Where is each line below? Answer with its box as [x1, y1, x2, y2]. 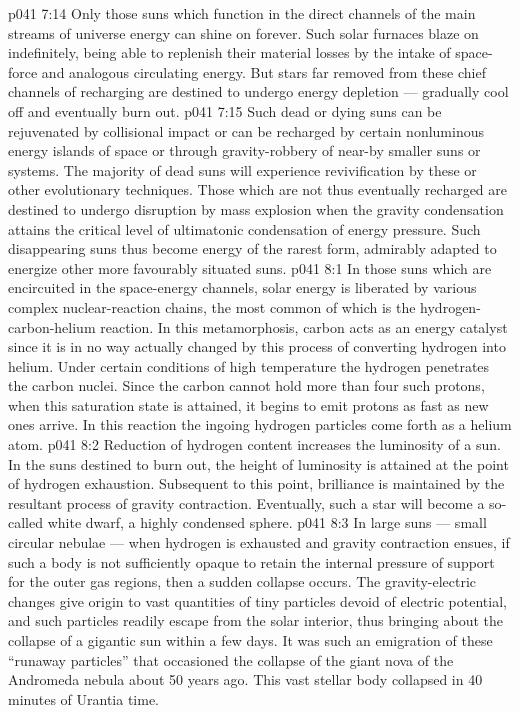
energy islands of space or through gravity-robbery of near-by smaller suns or [8, 140, 481, 161]
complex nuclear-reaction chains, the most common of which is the [8, 296, 416, 317]
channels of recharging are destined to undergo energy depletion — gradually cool [8, 81, 509, 102]
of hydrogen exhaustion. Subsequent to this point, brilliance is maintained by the [8, 473, 505, 494]
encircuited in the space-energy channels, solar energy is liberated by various [8, 277, 477, 298]
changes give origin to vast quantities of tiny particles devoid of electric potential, [8, 590, 507, 611]
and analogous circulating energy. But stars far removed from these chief [41, 61, 486, 82]
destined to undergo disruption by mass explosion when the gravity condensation [8, 198, 504, 219]
